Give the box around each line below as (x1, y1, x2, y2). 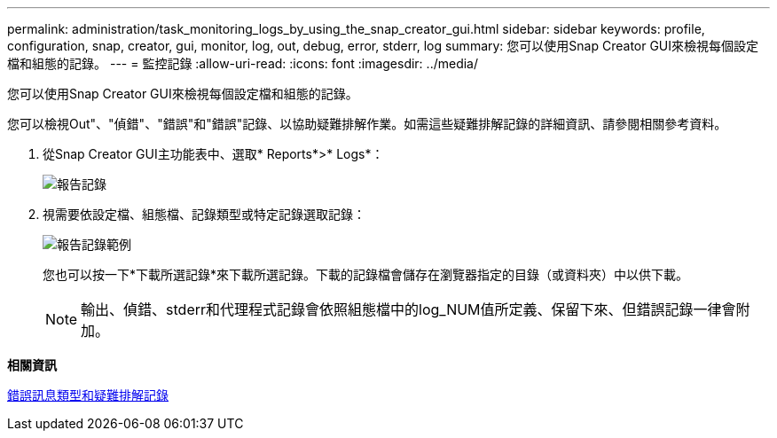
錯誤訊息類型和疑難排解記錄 (7, 387, 169, 403)
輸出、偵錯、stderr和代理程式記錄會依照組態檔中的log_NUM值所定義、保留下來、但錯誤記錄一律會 (81, 301, 736, 318)
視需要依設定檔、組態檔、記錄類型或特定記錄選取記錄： (43, 207, 365, 222)
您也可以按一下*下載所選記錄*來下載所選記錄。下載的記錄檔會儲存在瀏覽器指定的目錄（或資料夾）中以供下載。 (43, 267, 689, 282)
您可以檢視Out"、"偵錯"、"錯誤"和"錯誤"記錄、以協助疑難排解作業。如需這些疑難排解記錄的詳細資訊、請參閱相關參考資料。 (7, 116, 727, 131)
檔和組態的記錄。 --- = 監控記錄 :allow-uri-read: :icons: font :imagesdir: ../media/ (7, 56, 479, 71)
